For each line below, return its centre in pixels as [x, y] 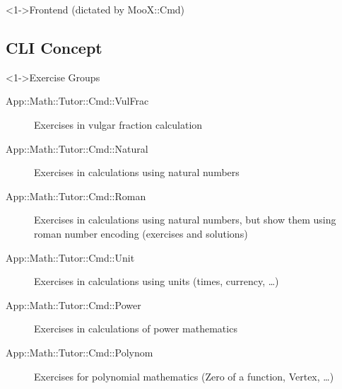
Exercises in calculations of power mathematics [136, 329]
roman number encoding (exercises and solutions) [141, 233]
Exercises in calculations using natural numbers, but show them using [185, 220]
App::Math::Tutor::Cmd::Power [73, 304]
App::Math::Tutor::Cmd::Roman [76, 196]
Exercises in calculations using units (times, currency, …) [157, 281]
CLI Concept [54, 47]
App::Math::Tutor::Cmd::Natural [77, 148]
